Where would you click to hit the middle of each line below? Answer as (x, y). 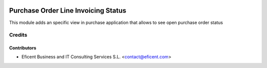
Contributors (23, 48)
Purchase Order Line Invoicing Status (68, 11)
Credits (18, 35)
